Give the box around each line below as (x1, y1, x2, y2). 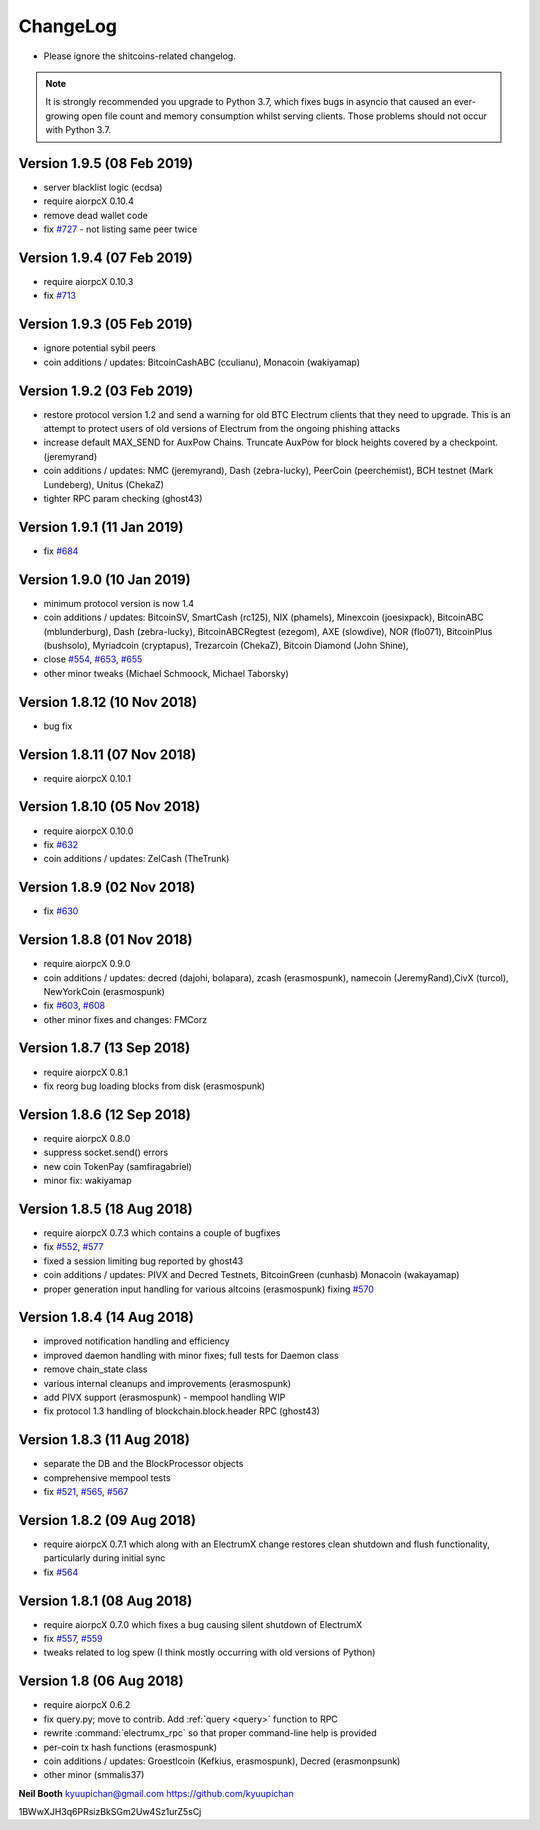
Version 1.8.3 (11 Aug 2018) (18, 1431, 190, 1449)
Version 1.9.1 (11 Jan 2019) (18, 518, 184, 535)
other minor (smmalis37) (43, 1769, 145, 1781)
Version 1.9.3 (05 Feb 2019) (18, 316, 194, 333)
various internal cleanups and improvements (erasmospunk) (43, 1377, 292, 1389)
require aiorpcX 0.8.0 (43, 1132, 131, 1144)
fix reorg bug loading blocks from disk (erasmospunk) (43, 1080, 265, 1092)
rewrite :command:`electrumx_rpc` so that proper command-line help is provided (43, 1727, 377, 1739)
